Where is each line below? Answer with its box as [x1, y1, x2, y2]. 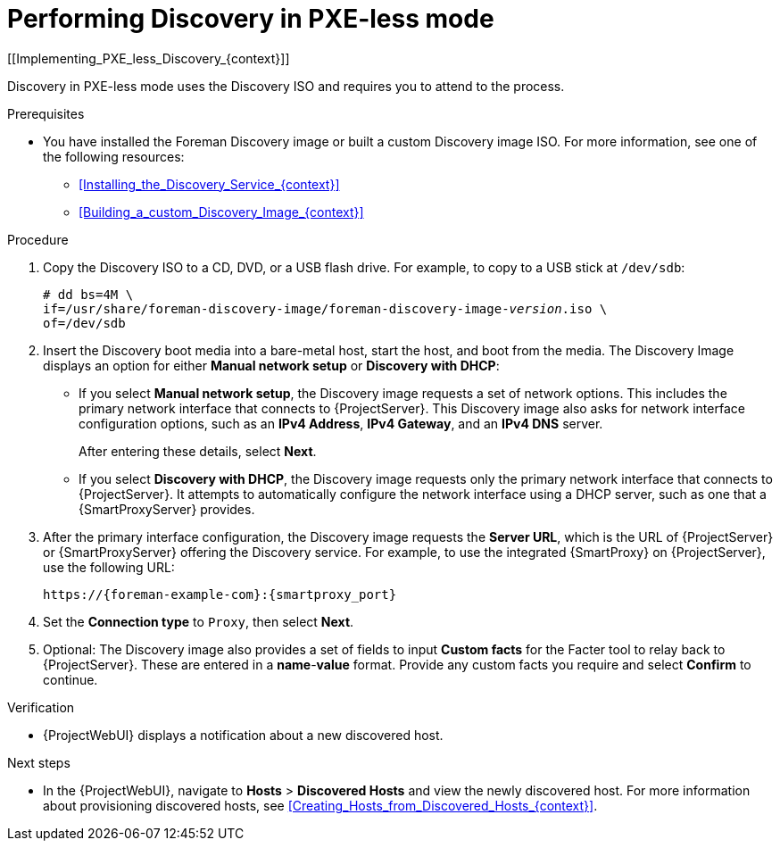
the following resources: [43, 148, 185, 164]
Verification [7, 699, 75, 715]
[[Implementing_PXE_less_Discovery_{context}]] [7, 50, 290, 66]
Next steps [7, 754, 71, 770]
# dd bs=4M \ [43, 287, 134, 302]
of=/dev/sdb [43, 315, 126, 330]
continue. [43, 671, 98, 687]
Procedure [7, 231, 69, 247]
